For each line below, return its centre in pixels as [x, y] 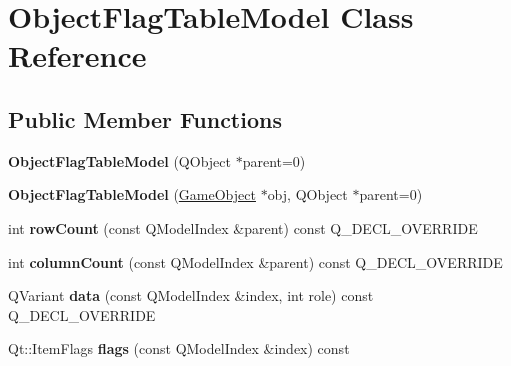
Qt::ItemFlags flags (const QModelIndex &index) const [179, 348]
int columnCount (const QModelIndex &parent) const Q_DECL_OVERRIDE [255, 261]
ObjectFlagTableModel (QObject [119, 160]
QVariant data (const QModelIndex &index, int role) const [191, 295]
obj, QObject [307, 194]
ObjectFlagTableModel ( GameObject [132, 194]
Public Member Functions [145, 118]
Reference [77, 55]
